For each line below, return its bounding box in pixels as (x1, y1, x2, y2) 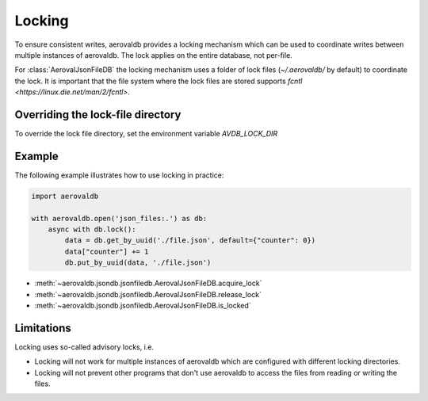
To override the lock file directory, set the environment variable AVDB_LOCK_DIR (14, 129, 278, 139)
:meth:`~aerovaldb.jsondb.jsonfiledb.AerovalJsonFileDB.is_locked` (34, 301, 251, 311)
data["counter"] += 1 (64, 246, 149, 256)
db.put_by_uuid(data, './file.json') (64, 258, 212, 267)
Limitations (14, 321, 71, 334)
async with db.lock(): (48, 225, 136, 234)
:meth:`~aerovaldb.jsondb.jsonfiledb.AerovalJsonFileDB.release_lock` (34, 289, 262, 299)
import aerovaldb (31, 191, 99, 200)
